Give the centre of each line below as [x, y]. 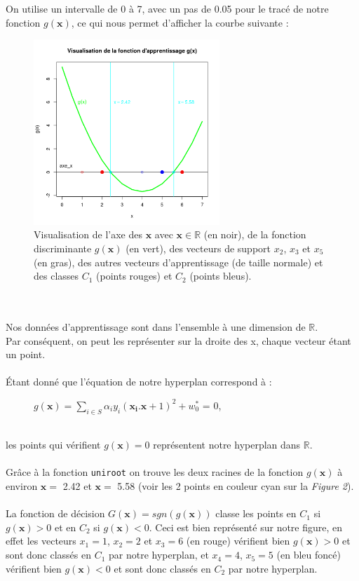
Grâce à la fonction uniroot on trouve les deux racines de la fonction [155, 472]
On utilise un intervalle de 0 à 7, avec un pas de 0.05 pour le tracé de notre [167, 8]
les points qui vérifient [53, 445]
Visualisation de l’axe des [88, 234]
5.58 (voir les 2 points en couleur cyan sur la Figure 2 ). [236, 486]
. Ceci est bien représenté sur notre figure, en [246, 527]
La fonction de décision [55, 513]
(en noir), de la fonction [255, 234]
